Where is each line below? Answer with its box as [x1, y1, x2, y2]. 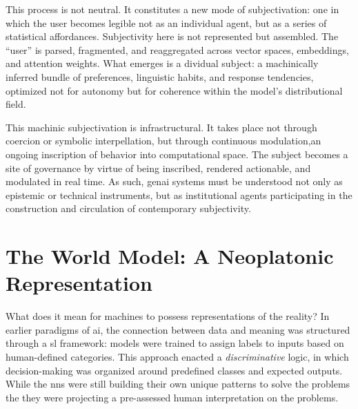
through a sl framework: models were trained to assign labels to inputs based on [6, 336, 344, 350]
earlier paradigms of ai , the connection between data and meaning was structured [6, 322, 350, 336]
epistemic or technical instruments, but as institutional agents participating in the [6, 187, 352, 202]
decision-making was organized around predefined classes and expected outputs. [6, 363, 343, 377]
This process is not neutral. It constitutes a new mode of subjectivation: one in [6, 2, 339, 16]
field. [6, 97, 26, 111]
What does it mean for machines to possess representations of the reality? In [6, 309, 330, 323]
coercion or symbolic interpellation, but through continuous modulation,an [6, 133, 321, 148]
